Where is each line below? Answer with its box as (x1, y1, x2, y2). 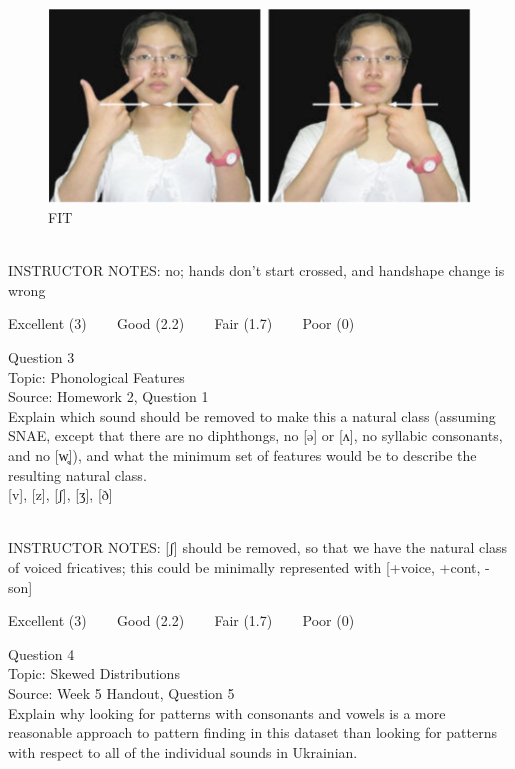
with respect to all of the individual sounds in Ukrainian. (8, 741, 358, 762)
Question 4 (8, 643, 75, 664)
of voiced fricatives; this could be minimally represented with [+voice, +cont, (8, 557, 481, 577)
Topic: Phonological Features (8, 366, 185, 387)
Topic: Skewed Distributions (8, 663, 180, 684)
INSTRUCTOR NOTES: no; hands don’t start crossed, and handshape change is (8, 260, 505, 281)
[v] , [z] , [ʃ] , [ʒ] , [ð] (8, 484, 113, 505)
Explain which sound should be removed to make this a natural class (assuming (8, 405, 496, 426)
